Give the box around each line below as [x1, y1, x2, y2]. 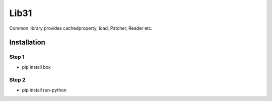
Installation [9, 38, 45, 47]
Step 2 [9, 76, 26, 83]
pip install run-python [22, 87, 66, 93]
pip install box [22, 64, 51, 70]
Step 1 [9, 53, 25, 60]
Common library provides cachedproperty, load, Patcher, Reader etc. [9, 25, 153, 31]
